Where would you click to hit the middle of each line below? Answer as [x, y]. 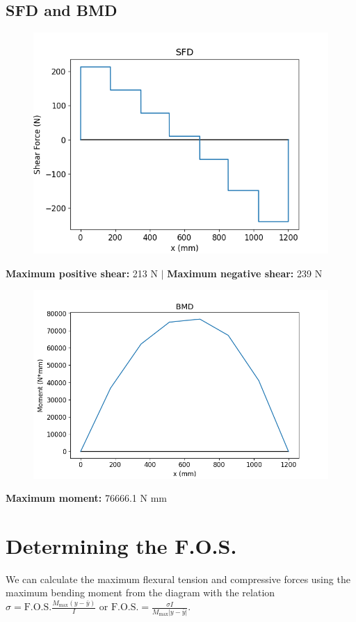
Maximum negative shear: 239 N [245, 273]
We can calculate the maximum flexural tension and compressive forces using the [178, 579]
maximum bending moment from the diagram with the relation [140, 592]
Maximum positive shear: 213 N [82, 273]
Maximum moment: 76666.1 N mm [86, 498]
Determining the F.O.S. [121, 545]
